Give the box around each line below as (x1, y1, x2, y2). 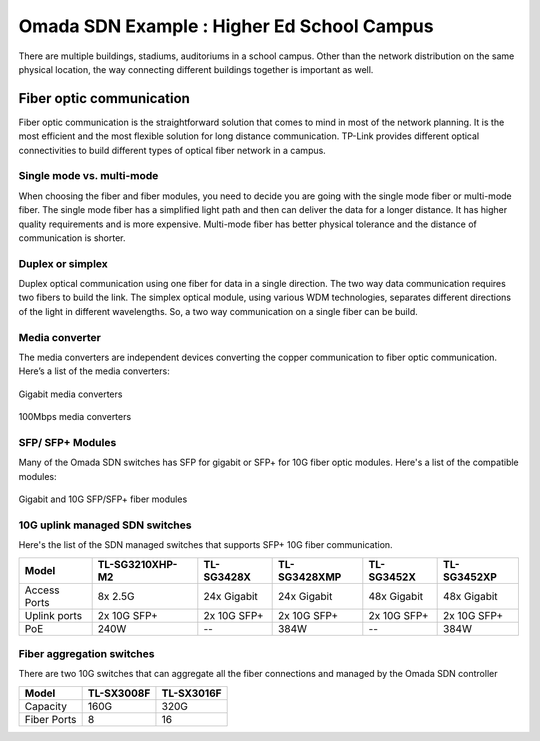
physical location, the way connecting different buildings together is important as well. (18, 63, 374, 75)
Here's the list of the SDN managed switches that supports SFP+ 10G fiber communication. (18, 539, 394, 551)
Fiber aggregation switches (18, 647, 155, 660)
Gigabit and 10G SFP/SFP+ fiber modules (18, 493, 188, 505)
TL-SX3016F (161, 686, 222, 700)
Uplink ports (24, 608, 83, 622)
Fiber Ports (24, 712, 77, 726)
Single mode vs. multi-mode (18, 169, 159, 183)
